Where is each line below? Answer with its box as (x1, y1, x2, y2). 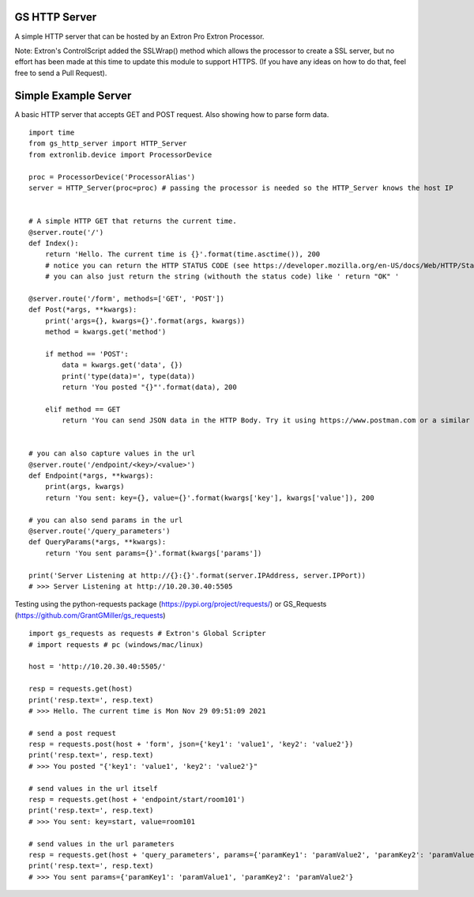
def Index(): (28, 238, 79, 248)
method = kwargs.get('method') (44, 327, 167, 336)
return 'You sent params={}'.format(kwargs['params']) (44, 548, 262, 558)
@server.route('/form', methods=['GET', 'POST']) (28, 293, 225, 303)
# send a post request (28, 729, 117, 737)
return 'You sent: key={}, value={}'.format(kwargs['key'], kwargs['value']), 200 (44, 493, 374, 502)
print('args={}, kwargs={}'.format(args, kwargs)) (44, 316, 246, 325)
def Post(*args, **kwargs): (28, 305, 137, 314)
